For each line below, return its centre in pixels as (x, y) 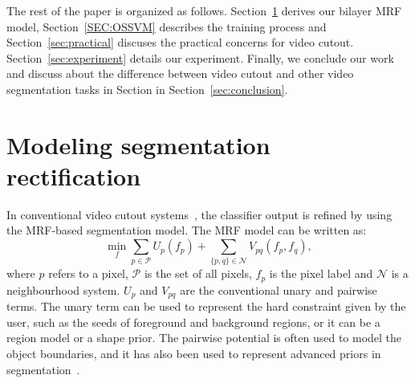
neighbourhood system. (63, 289)
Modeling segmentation (138, 144)
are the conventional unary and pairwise (279, 289)
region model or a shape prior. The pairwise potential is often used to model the (204, 338)
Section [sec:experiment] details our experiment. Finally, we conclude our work (200, 57)
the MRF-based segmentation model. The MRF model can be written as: (187, 230)
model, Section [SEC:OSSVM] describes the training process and (167, 26)
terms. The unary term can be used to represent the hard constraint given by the (206, 306)
